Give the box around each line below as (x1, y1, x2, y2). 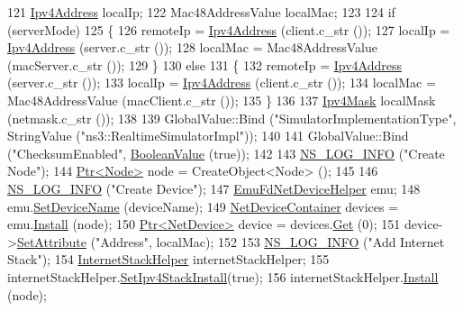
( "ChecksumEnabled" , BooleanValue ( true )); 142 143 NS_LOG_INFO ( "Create (7, 143, 445, 162)
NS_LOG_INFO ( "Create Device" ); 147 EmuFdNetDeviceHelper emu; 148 (7, 178, 421, 197)
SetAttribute (16, 232, 86, 251)
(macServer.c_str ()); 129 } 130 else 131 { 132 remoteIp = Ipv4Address (7, 55, 402, 74)
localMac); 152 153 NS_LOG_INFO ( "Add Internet (156, 232, 445, 251)
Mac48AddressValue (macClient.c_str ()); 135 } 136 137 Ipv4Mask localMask (7, 90, 436, 109)
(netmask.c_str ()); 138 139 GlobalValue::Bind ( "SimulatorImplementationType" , (7, 108, 457, 127)
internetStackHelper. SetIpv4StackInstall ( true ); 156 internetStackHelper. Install (7, 267, 439, 286)
